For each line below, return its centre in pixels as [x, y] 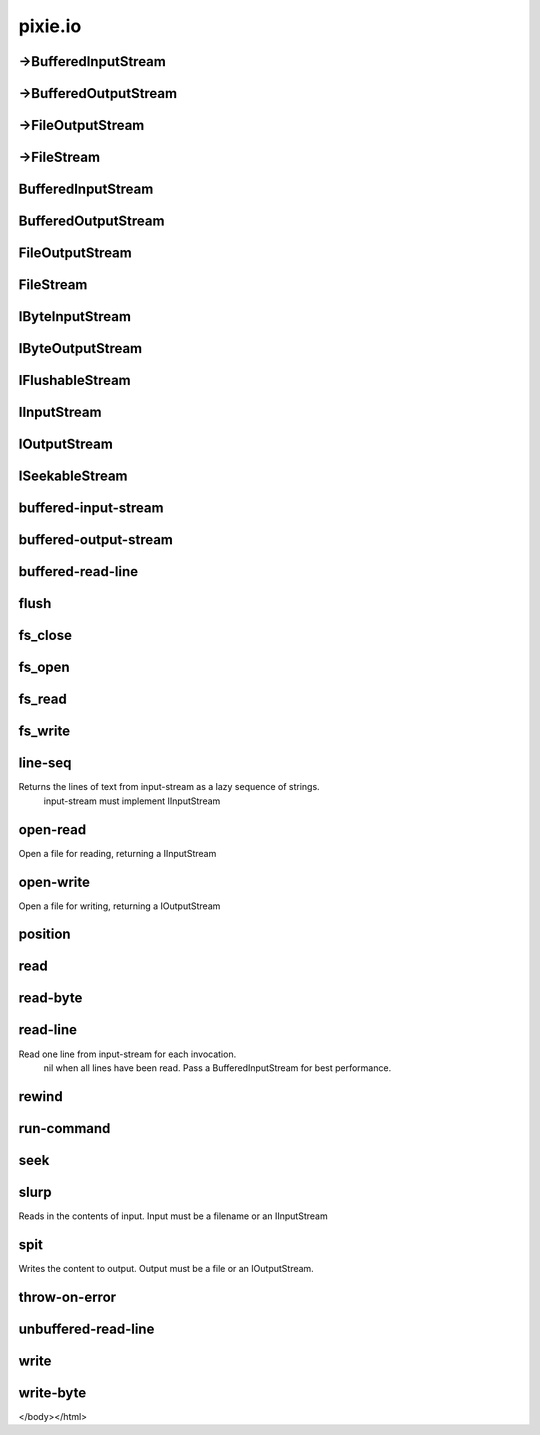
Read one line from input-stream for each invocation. [127, 1054]
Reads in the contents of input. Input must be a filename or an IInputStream [173, 1216]
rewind [41, 1096]
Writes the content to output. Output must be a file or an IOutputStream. [166, 1268]
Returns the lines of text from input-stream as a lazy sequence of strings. [169, 787]
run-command [64, 1128]
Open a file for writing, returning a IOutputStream [119, 906]
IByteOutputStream [80, 348]
